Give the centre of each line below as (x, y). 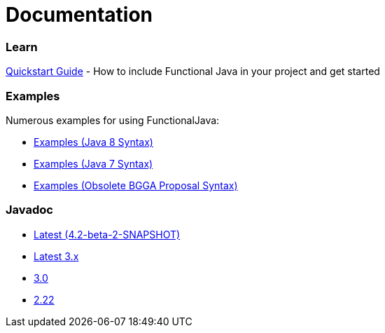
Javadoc (29, 210)
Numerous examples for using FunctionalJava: (113, 120)
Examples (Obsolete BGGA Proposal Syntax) (136, 185)
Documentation (79, 15)
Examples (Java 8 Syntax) (93, 142)
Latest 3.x (56, 256)
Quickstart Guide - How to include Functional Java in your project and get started (193, 72)
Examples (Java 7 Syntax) (93, 163)
